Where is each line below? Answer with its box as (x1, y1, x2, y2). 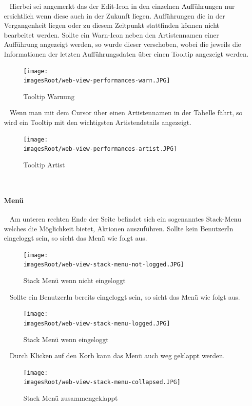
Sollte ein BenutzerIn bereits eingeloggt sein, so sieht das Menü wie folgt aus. (9, 291, 240, 302)
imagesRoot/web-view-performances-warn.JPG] (23, 77, 170, 84)
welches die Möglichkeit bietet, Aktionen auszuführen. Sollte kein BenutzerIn (4, 223, 233, 233)
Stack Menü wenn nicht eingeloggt (23, 275, 126, 285)
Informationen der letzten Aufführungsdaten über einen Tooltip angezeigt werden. (4, 48, 249, 59)
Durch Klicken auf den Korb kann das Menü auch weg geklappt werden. (9, 350, 225, 361)
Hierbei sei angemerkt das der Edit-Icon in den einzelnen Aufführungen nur (9, 1, 235, 11)
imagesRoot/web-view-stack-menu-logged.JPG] (23, 320, 170, 327)
